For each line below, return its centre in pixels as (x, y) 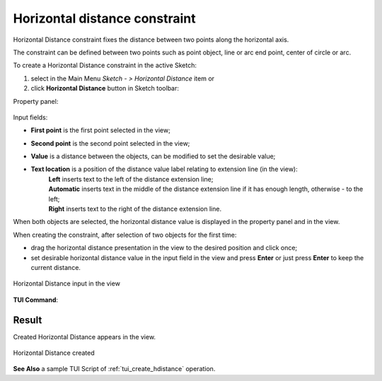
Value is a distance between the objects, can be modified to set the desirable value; (153, 156)
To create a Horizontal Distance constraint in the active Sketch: (105, 65)
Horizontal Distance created (54, 353)
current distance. (56, 267)
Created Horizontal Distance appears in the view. (84, 336)
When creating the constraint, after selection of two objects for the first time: (125, 235)
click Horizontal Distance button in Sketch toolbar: (105, 88)
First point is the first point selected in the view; (101, 130)
